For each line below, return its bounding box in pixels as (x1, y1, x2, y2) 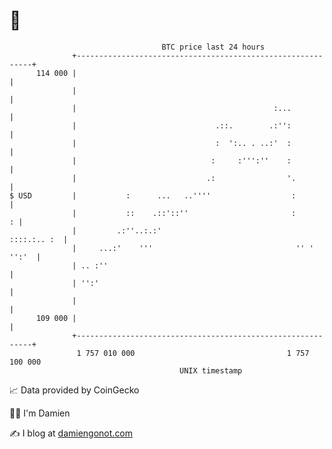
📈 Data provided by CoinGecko (9, 384, 140, 396)
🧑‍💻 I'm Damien (9, 407, 71, 419)
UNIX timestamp (179, 365, 243, 376)
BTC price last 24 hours (161, 42, 266, 52)
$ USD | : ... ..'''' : (9, 190, 297, 201)
